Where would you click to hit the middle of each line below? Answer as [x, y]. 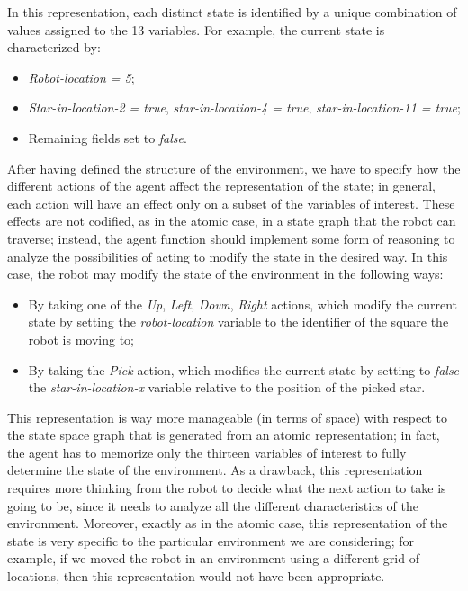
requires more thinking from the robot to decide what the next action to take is [227, 488]
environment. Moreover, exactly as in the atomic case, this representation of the [228, 523]
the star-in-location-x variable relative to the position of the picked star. [227, 387]
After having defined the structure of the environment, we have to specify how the [234, 168]
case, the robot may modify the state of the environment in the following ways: [225, 274]
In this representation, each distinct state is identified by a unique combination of [232, 12]
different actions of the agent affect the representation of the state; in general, [221, 186]
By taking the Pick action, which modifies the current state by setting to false [244, 369]
